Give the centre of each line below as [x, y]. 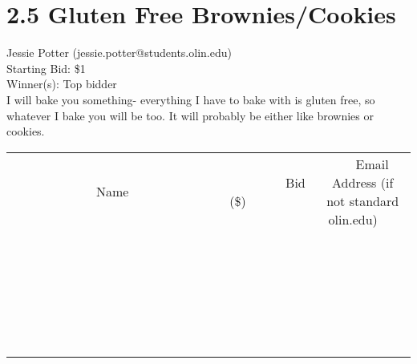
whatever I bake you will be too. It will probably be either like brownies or [190, 115]
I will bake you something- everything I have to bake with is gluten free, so [191, 99]
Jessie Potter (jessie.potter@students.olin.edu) [119, 53]
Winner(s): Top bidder [62, 84]
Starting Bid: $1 [46, 68]
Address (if [363, 182]
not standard [363, 200]
